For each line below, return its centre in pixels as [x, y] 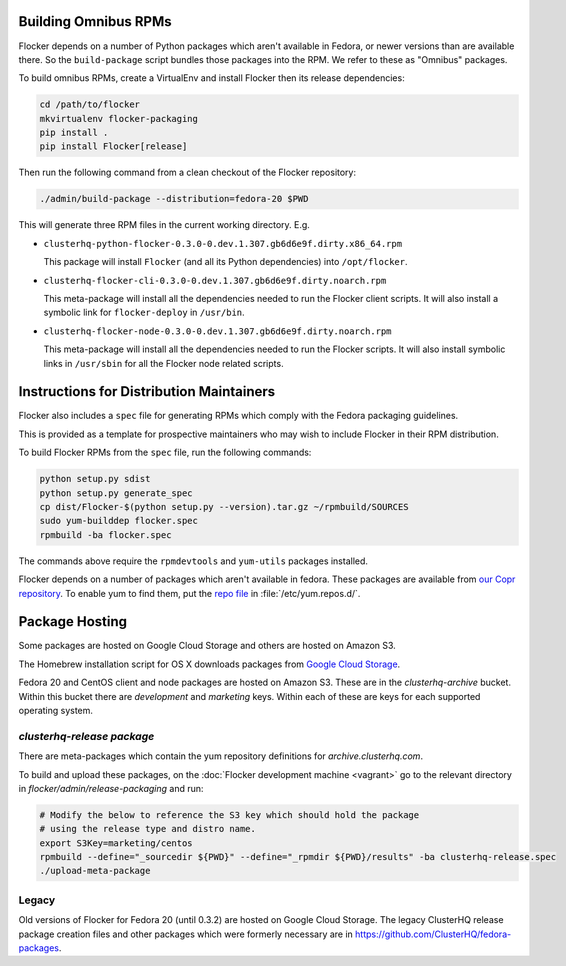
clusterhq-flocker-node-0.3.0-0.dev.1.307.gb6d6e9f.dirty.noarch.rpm [217, 331]
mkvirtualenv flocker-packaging [119, 118]
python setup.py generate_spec [116, 493]
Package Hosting [73, 621]
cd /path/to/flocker [89, 104]
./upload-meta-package [95, 871]
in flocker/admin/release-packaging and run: [111, 788]
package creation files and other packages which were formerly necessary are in [186, 934]
